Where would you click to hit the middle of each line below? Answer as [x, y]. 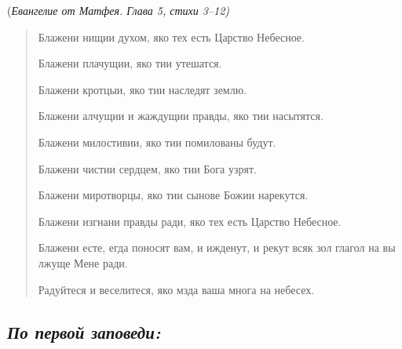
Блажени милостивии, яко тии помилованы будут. [157, 142]
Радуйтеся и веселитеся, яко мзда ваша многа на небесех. [176, 289]
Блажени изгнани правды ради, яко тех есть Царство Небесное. [190, 221]
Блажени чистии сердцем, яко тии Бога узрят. [147, 168]
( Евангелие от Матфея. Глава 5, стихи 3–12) [119, 10]
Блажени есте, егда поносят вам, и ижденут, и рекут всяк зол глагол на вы [217, 247]
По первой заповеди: [84, 331]
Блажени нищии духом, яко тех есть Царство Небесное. [171, 36]
